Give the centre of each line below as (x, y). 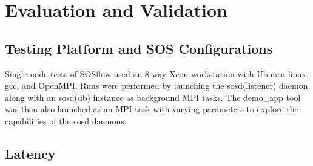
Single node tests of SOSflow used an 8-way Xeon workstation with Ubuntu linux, (157, 73)
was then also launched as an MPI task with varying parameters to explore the (152, 109)
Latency (30, 153)
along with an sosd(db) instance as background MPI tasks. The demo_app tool (153, 97)
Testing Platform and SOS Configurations (139, 48)
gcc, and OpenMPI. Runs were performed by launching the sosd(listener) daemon (156, 85)
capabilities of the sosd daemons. (66, 120)
